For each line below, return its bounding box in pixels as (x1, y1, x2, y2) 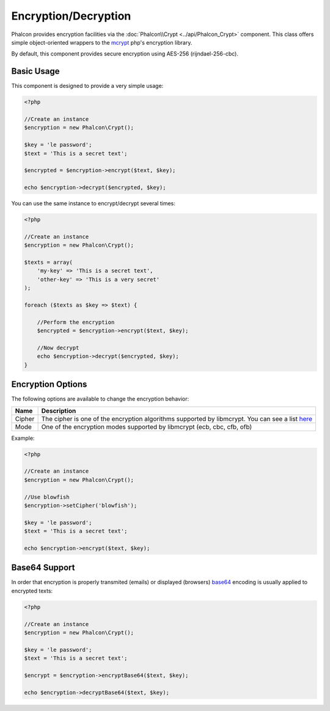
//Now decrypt (37, 344, 79, 351)
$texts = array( (24, 259, 73, 266)
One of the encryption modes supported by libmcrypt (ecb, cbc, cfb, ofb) (41, 422, 252, 431)
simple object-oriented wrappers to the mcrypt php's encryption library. (11, 38, 193, 46)
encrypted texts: (11, 587, 53, 594)
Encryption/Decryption (11, 9, 131, 23)
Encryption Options (11, 379, 87, 390)
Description (41, 406, 76, 415)
